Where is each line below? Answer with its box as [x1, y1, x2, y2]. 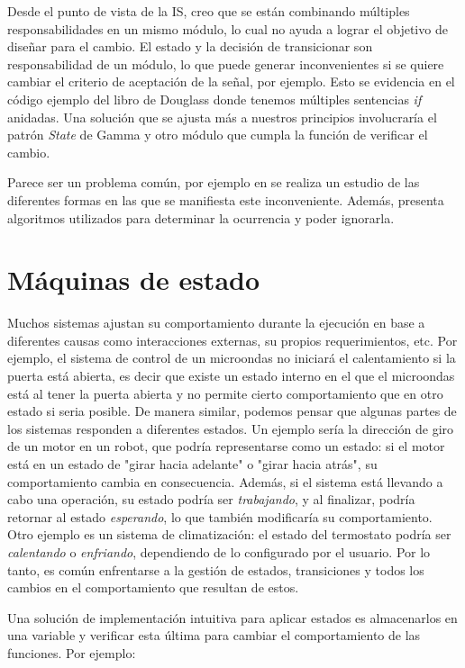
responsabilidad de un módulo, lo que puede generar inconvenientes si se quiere [7, 54, 444, 73]
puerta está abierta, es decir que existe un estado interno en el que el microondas [7, 366, 455, 385]
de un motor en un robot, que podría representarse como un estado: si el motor [7, 437, 445, 456]
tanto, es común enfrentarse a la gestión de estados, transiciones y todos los [7, 560, 424, 579]
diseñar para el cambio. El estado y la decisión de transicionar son [7, 37, 373, 56]
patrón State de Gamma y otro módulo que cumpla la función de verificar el [7, 125, 428, 144]
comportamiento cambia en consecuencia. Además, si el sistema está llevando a [7, 472, 443, 491]
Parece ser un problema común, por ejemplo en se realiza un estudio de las [7, 173, 420, 192]
